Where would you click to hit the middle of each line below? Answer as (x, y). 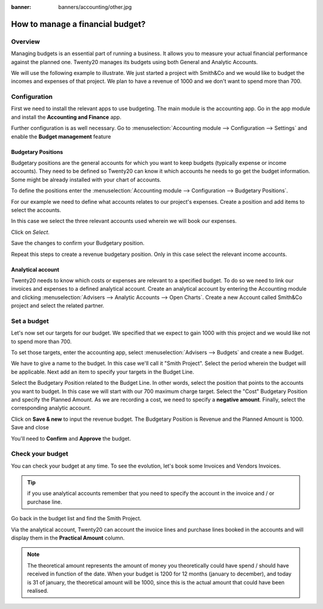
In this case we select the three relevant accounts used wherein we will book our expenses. (124, 221)
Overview (25, 41)
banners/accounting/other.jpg (95, 7)
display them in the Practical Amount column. (68, 538)
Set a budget (30, 321)
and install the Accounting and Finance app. (66, 117)
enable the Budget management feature (61, 136)
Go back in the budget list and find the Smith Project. (76, 518)
